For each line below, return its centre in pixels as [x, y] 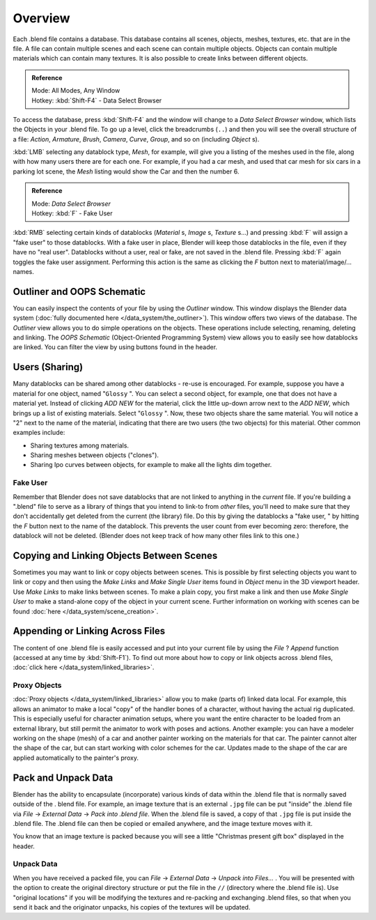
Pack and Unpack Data [63, 777]
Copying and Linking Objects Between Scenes [115, 555]
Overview [41, 18]
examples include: [39, 433]
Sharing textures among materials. [79, 445]
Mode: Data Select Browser [71, 204]
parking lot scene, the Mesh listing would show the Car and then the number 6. [126, 171]
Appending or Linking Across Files [89, 631]
